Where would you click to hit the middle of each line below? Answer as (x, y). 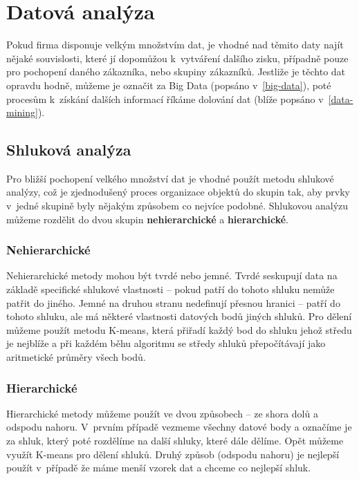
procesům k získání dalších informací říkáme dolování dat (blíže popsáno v (165, 98)
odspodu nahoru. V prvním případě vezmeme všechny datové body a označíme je (179, 427)
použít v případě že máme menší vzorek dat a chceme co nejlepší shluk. (159, 468)
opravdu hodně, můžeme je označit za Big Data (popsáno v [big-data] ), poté (169, 85)
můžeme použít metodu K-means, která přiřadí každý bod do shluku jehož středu (179, 329)
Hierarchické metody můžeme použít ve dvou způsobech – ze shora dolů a (162, 413)
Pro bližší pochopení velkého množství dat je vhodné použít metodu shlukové (170, 178)
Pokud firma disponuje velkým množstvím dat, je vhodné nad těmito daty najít (175, 45)
